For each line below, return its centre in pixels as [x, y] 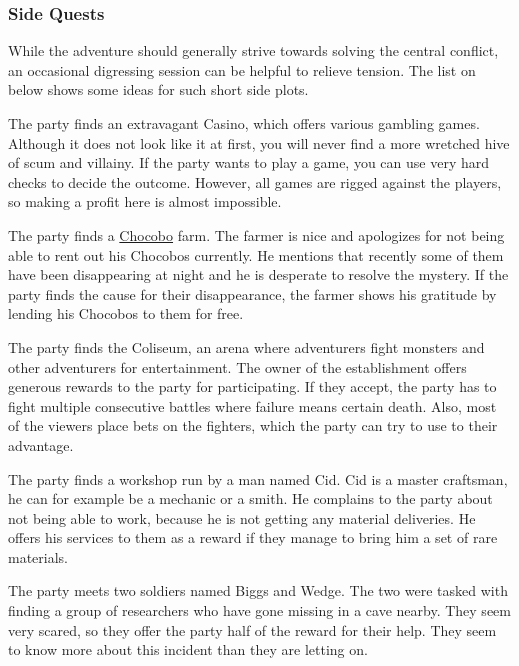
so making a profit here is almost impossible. [145, 201]
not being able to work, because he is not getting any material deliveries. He [242, 517]
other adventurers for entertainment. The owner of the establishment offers [237, 366]
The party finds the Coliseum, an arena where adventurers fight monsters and [246, 346]
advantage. [41, 444]
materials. [38, 556]
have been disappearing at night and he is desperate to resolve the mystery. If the [258, 274]
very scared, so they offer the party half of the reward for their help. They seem [252, 629]
